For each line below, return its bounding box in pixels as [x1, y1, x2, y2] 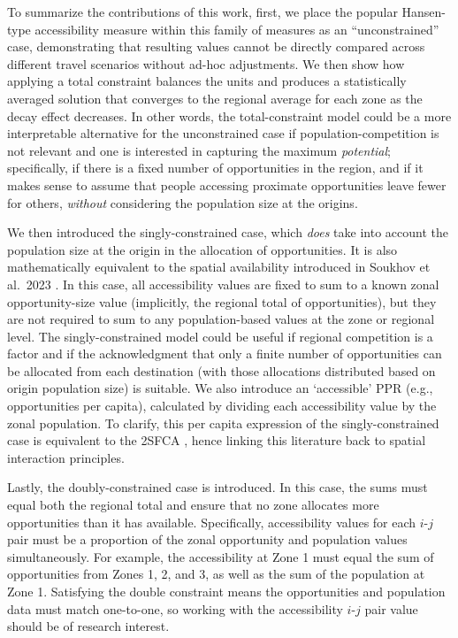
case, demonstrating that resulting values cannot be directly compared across [7, 37, 425, 56]
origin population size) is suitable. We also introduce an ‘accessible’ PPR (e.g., [7, 379, 433, 397]
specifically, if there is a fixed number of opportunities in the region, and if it [7, 158, 424, 177]
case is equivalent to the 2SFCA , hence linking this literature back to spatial [7, 431, 426, 450]
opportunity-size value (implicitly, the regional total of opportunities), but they [7, 292, 437, 311]
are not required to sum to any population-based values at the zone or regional [7, 310, 435, 328]
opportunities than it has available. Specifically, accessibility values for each [7, 512, 416, 531]
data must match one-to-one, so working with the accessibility [7, 599, 343, 618]
